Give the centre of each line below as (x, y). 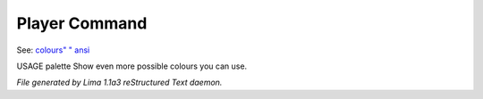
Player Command (82, 23)
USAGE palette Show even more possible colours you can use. (132, 66)
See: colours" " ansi (53, 50)
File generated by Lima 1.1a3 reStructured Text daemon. (119, 82)
